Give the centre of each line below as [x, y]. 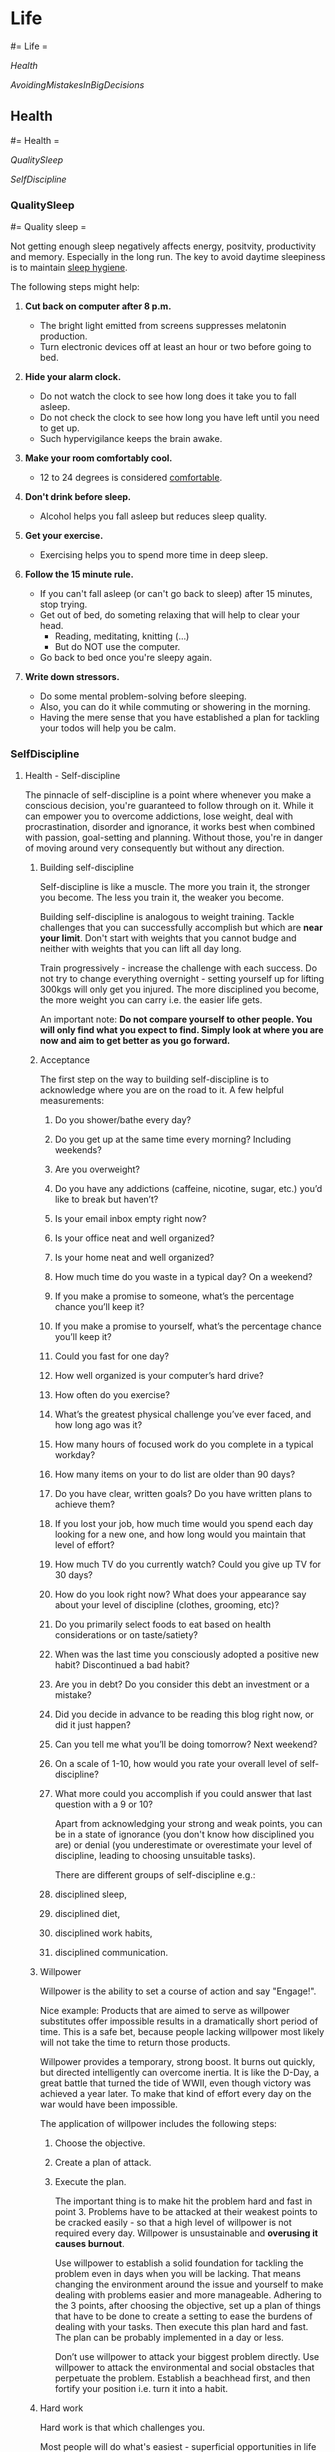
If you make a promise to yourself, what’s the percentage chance [188, 1326]
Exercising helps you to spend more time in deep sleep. [153, 555]
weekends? [78, 1150]
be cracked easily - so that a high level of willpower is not [173, 2223]
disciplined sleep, [91, 1894]
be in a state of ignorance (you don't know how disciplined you [184, 1834]
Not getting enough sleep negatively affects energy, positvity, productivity [163, 246]
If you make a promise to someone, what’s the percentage [174, 1296]
